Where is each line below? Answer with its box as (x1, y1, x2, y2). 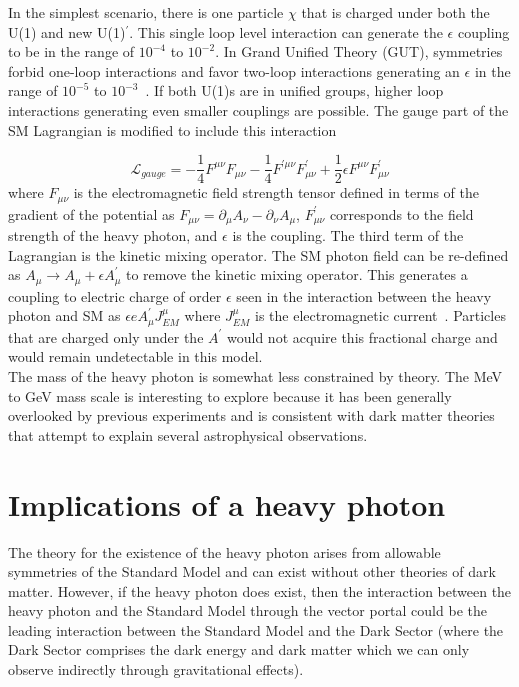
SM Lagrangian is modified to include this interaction (8, 119, 337, 140)
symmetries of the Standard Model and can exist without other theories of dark (8, 561, 496, 582)
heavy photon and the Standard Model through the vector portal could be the (8, 600, 487, 621)
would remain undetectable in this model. (8, 346, 263, 367)
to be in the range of (8, 41, 135, 62)
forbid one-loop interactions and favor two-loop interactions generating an (8, 60, 460, 81)
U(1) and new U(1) (8, 21, 126, 42)
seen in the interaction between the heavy (236, 285, 492, 306)
